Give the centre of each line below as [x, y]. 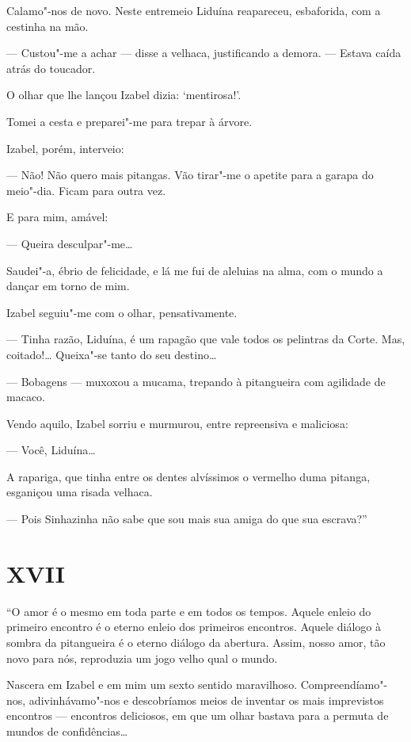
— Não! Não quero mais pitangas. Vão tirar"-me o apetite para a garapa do [190, 175]
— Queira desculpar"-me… [70, 243]
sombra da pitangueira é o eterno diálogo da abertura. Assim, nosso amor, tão [196, 642]
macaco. [26, 397]
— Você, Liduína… [51, 450]
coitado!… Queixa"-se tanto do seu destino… [112, 354]
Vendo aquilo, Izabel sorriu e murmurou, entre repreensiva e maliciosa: [177, 423]
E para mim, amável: [57, 217]
